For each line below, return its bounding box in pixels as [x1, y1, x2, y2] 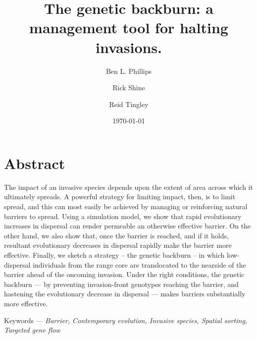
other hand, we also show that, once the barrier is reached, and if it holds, [4, 230, 229, 240]
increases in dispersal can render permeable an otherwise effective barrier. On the [4, 221, 251, 231]
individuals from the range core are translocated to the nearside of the [33, 259, 246, 270]
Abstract [4, 153, 65, 173]
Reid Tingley [109, 99, 149, 109]
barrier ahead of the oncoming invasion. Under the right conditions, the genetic [4, 269, 245, 280]
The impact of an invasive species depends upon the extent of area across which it [4, 181, 253, 192]
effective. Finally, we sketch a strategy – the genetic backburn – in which [4, 249, 225, 260]
